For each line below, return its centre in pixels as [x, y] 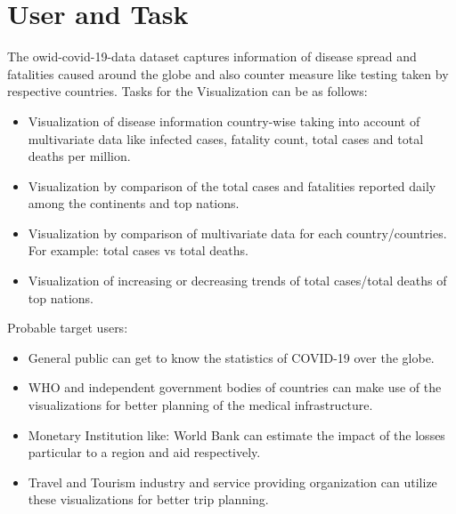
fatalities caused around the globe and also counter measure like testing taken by [228, 73]
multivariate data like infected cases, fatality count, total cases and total [226, 138]
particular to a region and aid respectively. [144, 452]
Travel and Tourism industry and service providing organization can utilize [232, 482]
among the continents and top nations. [134, 203]
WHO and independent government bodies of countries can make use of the [235, 387]
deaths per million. [79, 156]
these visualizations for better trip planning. [148, 499]
